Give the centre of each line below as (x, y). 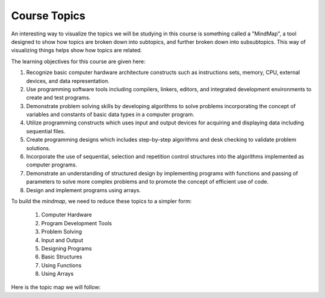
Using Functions (61, 265)
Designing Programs (67, 248)
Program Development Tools (77, 223)
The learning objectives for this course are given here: (78, 61)
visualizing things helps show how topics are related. (77, 50)
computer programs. (52, 165)
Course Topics (48, 16)
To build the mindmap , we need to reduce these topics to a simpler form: (101, 201)
